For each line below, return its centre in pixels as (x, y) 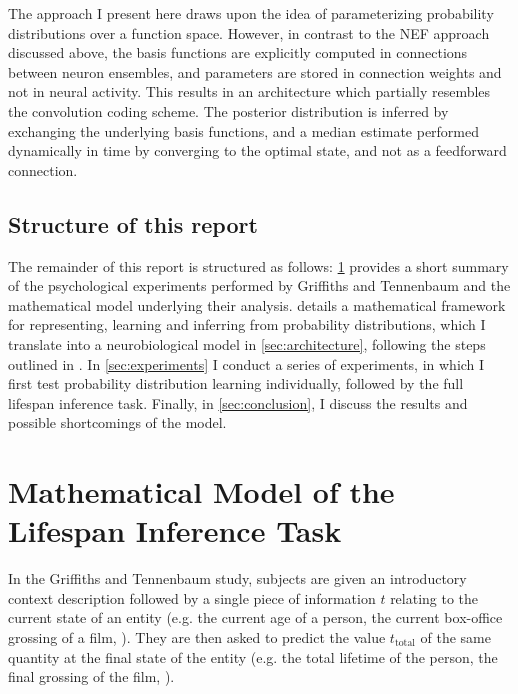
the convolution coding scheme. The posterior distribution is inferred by (228, 110)
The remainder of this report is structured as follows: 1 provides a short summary (258, 265)
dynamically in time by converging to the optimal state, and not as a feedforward (257, 150)
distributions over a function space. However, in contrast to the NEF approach (249, 32)
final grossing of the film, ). (91, 676)
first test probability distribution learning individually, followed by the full (236, 383)
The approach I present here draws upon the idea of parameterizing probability (251, 13)
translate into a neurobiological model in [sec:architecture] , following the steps (247, 343)
